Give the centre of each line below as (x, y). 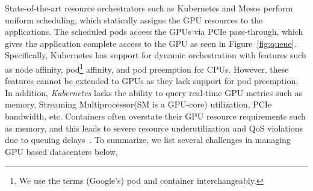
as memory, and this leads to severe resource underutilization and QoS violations (154, 128)
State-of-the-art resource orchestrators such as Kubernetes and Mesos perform (149, 8)
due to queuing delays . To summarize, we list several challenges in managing (148, 140)
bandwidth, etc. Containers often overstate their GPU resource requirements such (155, 116)
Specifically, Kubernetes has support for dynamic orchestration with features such (156, 55)
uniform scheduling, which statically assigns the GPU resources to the (134, 20)
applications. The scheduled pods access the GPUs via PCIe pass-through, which (154, 32)
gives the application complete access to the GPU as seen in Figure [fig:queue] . (151, 43)
